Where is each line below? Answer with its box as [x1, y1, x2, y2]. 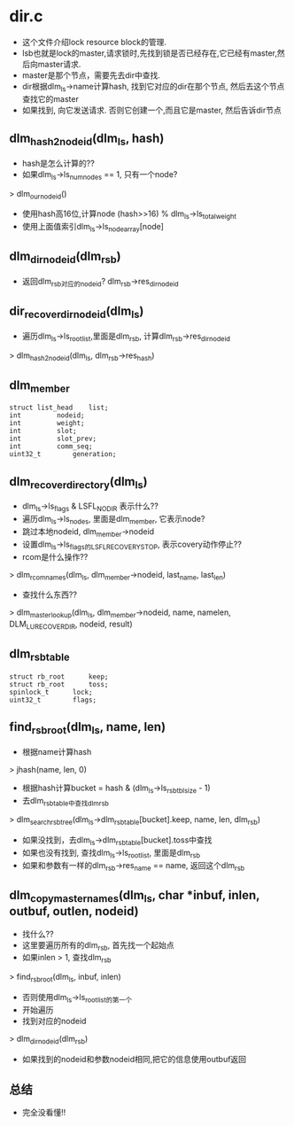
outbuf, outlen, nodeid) [9, 904, 139, 919]
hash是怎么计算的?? [21, 158, 95, 168]
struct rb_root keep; [9, 672, 109, 681]
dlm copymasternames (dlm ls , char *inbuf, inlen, [9, 888, 260, 905]
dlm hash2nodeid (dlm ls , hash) [9, 131, 165, 148]
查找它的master [21, 93, 80, 104]
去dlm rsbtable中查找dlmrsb [21, 795, 109, 808]
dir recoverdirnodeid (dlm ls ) [9, 304, 144, 321]
